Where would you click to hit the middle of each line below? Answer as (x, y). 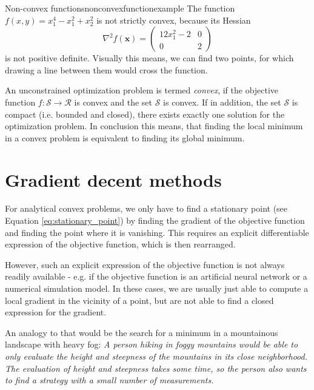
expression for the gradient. (56, 312)
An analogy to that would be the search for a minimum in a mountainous (142, 332)
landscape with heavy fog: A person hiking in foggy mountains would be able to (152, 344)
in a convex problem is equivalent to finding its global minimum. (125, 137)
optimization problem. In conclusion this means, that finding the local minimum (154, 126)
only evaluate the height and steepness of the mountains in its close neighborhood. (156, 356)
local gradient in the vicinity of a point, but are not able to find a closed (139, 300)
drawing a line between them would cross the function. (106, 69)
